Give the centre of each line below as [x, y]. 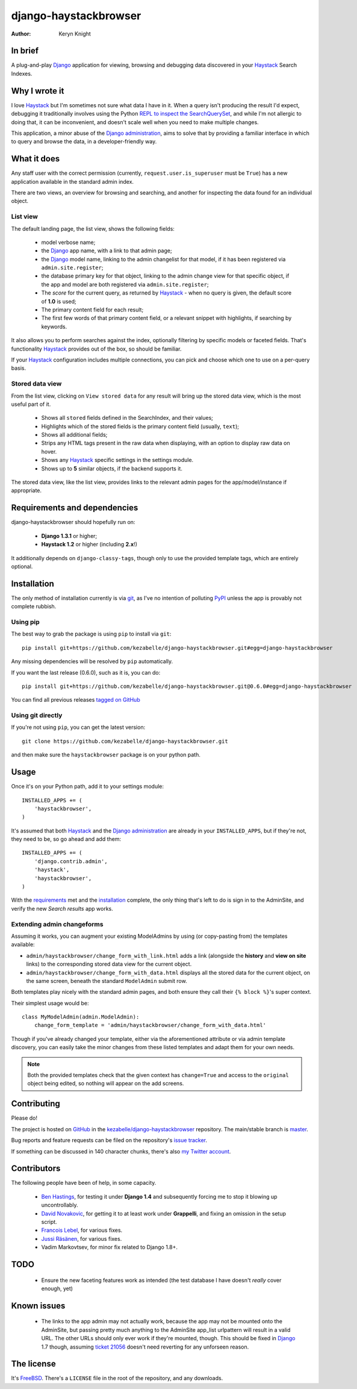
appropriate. [26, 490]
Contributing [36, 1104]
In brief [25, 51]
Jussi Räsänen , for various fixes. [82, 1238]
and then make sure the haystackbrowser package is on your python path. [106, 755]
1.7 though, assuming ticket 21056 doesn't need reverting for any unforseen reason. [145, 1347]
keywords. [54, 326]
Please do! [24, 1118]
